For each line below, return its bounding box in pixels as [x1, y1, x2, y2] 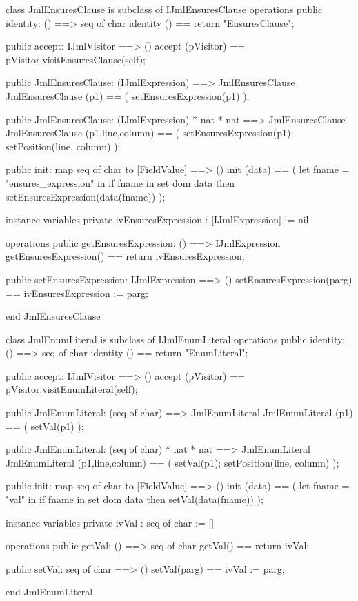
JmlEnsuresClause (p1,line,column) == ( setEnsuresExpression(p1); [6, 125, 294, 140]
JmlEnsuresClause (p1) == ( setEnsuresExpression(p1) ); [6, 88, 250, 103]
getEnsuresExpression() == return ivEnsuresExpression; [6, 249, 245, 263]
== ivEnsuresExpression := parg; [6, 285, 148, 300]
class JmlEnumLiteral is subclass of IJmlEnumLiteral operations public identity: [6, 332, 346, 346]
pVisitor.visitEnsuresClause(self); [6, 52, 146, 66]
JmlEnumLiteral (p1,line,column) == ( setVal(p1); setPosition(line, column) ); [6, 455, 339, 469]
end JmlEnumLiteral [6, 584, 93, 599]
